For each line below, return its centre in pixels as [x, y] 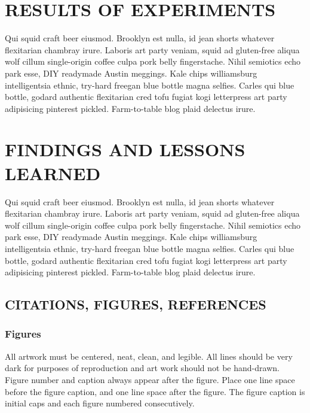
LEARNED [53, 173]
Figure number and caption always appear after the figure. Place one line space [150, 379]
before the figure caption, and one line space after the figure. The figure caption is [155, 391]
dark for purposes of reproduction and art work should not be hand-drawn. [142, 368]
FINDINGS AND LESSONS [125, 149]
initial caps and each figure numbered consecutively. [100, 403]
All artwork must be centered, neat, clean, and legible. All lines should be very [149, 356]
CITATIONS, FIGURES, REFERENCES [136, 304]
